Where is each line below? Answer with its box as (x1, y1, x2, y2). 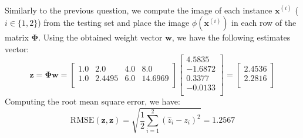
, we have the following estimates (171, 31, 291, 43)
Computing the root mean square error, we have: (5, 95, 180, 107)
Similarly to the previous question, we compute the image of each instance (5, 4, 272, 16)
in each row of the (231, 16, 297, 29)
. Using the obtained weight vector (38, 31, 163, 43)
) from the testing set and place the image (38, 16, 190, 29)
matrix (5, 31, 29, 43)
